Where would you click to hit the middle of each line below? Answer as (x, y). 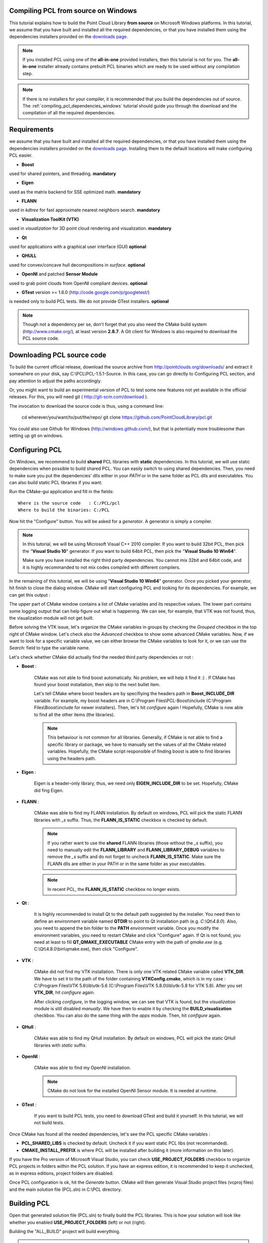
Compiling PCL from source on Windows (73, 11)
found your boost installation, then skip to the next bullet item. (97, 685)
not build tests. (49, 1123)
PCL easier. (21, 155)
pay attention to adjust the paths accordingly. (55, 381)
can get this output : (30, 595)
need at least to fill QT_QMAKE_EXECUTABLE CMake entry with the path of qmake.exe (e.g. (129, 942)
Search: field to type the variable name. (50, 648)
